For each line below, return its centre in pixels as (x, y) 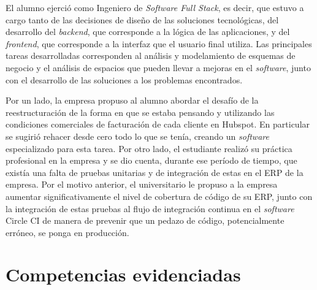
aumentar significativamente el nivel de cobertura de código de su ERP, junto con (159, 196)
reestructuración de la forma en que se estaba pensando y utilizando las (140, 112)
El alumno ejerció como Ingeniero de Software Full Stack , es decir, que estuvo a (155, 7)
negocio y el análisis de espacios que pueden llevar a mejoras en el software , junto (158, 67)
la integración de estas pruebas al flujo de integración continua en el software (150, 208)
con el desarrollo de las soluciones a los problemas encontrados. (124, 79)
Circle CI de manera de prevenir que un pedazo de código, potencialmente (145, 220)
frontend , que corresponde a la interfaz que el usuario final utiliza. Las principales (159, 43)
